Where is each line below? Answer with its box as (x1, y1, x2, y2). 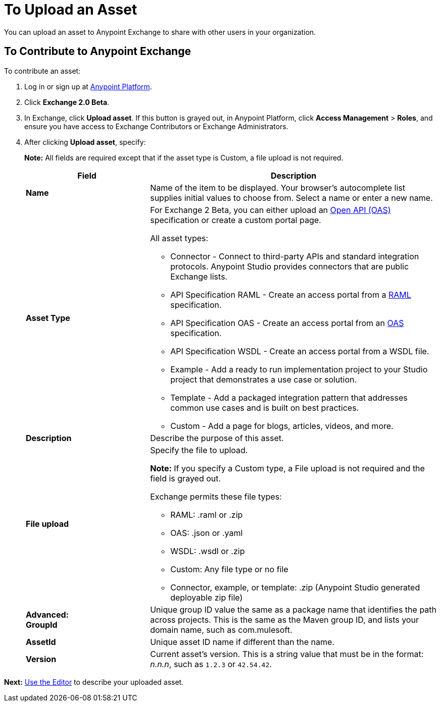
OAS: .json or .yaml (170, 527, 243, 538)
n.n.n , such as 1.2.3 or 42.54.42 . (150, 659, 272, 669)
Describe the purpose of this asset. (150, 432, 284, 443)
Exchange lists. (170, 271, 228, 282)
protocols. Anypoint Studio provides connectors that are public (170, 261, 409, 271)
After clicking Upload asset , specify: (24, 137, 146, 146)
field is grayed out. (150, 473, 221, 483)
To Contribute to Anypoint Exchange (4, 45, 191, 58)
